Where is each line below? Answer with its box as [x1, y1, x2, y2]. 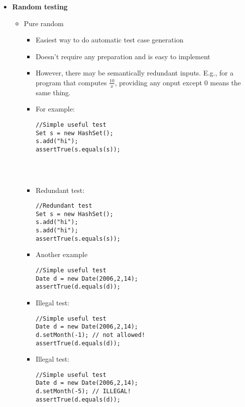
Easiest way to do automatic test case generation [35, 35, 183, 45]
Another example [35, 249, 88, 259]
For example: [35, 104, 75, 114]
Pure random [24, 18, 64, 28]
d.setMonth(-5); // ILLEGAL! [35, 388, 131, 395]
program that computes [35, 77, 107, 87]
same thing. [35, 87, 71, 97]
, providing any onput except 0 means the [114, 77, 241, 87]
